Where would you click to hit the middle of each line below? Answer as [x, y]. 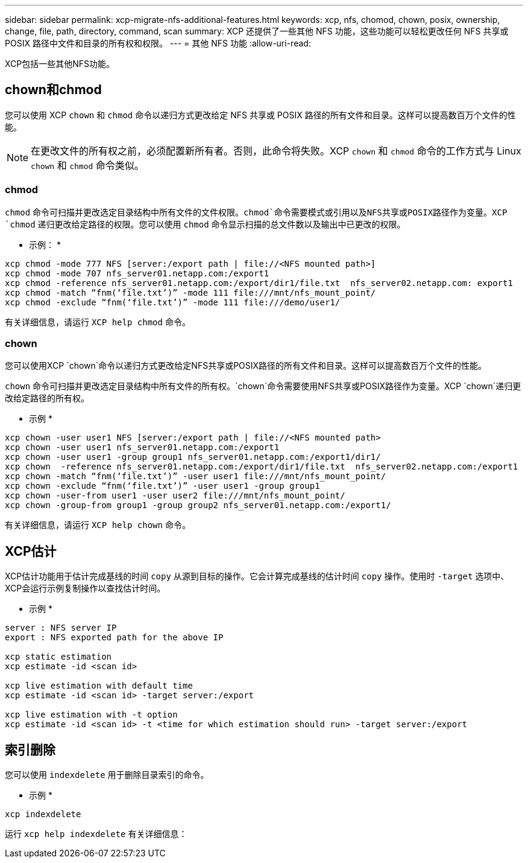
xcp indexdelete [43, 814]
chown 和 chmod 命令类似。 [87, 165]
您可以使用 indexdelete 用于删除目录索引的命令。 [107, 775]
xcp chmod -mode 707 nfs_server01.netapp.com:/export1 [137, 273]
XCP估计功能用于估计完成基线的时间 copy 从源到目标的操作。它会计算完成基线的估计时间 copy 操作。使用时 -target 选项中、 [257, 576]
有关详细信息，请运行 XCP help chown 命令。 [98, 525]
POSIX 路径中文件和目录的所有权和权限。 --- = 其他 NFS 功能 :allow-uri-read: [158, 43]
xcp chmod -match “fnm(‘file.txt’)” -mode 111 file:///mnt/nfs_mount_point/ [190, 292]
